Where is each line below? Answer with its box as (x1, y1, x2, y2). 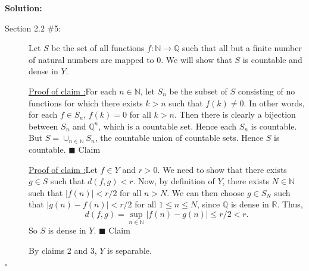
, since (197, 198, 220, 210)
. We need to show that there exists (157, 163, 287, 175)
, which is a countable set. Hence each (98, 119, 237, 132)
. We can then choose (167, 186, 245, 198)
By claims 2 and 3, (29, 244, 97, 256)
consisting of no (238, 84, 295, 97)
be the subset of (169, 84, 227, 97)
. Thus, (277, 198, 303, 210)
